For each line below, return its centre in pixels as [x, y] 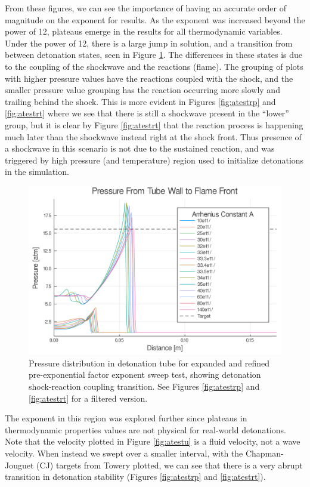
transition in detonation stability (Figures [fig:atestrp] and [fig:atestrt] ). [135, 477]
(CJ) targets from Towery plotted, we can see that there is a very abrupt [170, 465]
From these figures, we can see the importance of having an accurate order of [145, 8]
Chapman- [264, 453]
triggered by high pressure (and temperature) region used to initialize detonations [154, 160]
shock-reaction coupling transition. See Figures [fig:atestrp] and [144, 386]
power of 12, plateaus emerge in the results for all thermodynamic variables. [144, 31]
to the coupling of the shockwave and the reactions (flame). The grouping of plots [154, 66]
